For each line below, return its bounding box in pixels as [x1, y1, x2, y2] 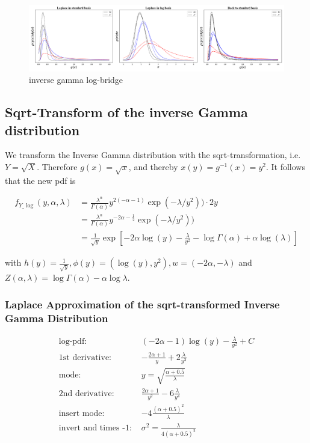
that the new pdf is [5, 174, 76, 186]
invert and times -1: [58, 424, 132, 433]
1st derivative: [58, 353, 111, 362]
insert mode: [58, 409, 105, 418]
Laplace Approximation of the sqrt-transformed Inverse [5, 296, 280, 311]
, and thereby [128, 160, 178, 173]
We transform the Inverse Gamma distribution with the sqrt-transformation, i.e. [5, 148, 301, 161]
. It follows [265, 160, 305, 173]
